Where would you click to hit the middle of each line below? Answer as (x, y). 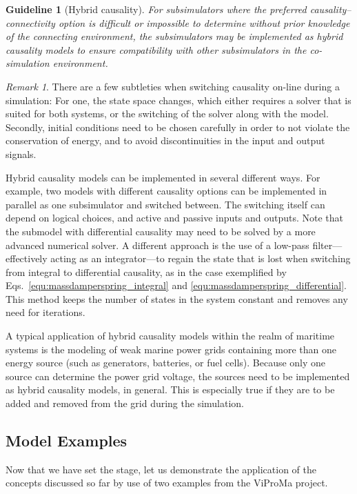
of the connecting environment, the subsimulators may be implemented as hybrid (174, 36)
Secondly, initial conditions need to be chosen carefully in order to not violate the (178, 127)
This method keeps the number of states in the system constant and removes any (177, 298)
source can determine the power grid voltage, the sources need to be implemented (178, 376)
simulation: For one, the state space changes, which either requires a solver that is (178, 100)
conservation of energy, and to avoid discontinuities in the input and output (165, 140)
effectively (27, 258)
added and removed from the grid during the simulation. (125, 403)
